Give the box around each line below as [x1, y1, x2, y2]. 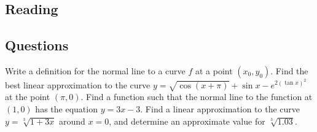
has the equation [35, 102, 98, 115]
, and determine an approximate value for [109, 114, 265, 127]
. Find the [270, 64, 308, 77]
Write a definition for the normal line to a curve [5, 64, 186, 77]
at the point [5, 90, 50, 103]
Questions [5, 36, 69, 55]
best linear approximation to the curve [5, 78, 151, 91]
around [59, 114, 85, 127]
